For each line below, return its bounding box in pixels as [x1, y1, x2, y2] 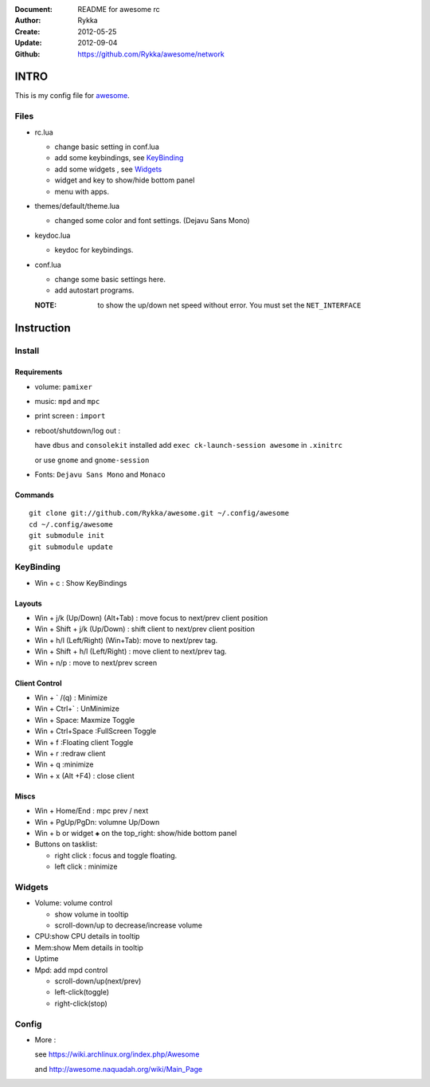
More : [34, 1034, 57, 1044]
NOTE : [34, 300, 57, 310]
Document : [14, 5, 53, 14]
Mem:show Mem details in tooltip [34, 943, 143, 952]
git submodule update [29, 542, 113, 551]
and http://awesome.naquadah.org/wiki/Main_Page [34, 1064, 203, 1073]
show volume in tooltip [54, 909, 129, 919]
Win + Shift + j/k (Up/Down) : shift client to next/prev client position [34, 624, 255, 634]
